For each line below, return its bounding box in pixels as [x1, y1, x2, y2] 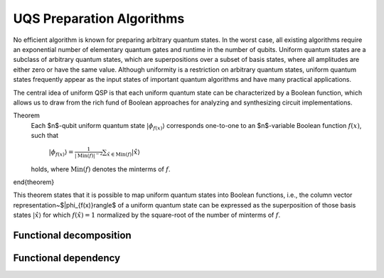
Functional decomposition [13, 229, 132, 241]
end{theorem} [13, 178, 55, 186]
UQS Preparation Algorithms [13, 11, 185, 26]
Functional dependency [13, 252, 121, 264]
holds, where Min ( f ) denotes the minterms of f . [31, 164, 171, 173]
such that [31, 132, 59, 140]
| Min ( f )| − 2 [75, 151, 103, 159]
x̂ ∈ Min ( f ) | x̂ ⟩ [107, 148, 140, 158]
